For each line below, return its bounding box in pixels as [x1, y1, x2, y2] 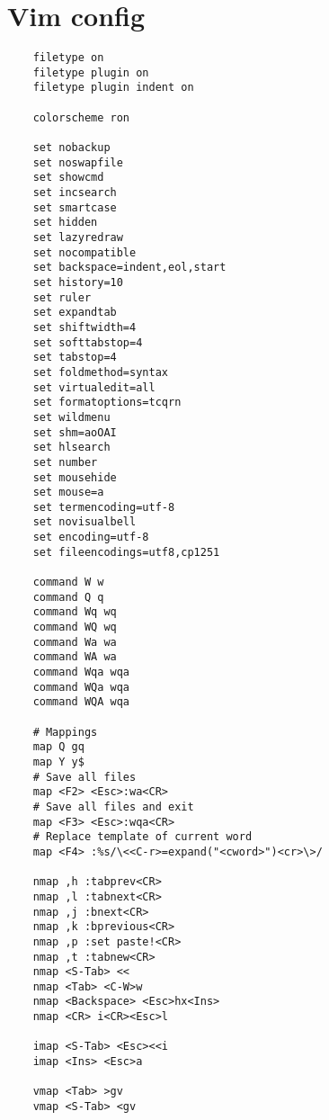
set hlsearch [32, 441, 111, 454]
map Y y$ [32, 755, 84, 768]
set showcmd [32, 171, 104, 184]
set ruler [32, 291, 92, 304]
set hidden [32, 216, 98, 229]
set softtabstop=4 [32, 336, 143, 349]
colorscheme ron [32, 111, 130, 124]
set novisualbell [32, 515, 137, 529]
